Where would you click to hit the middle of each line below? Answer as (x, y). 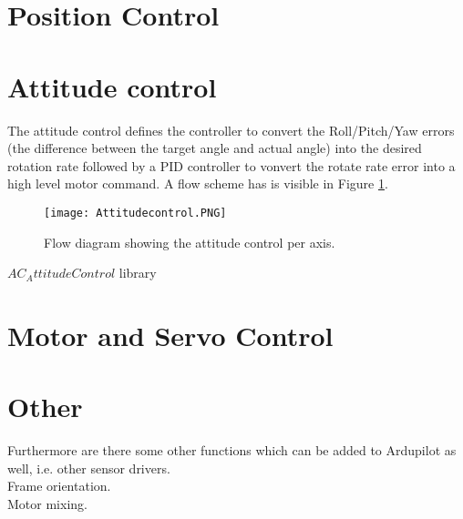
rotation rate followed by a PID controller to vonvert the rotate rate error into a (231, 165)
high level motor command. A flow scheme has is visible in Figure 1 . (198, 183)
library (138, 273)
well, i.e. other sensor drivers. (89, 468)
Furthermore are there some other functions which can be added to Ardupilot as (232, 450)
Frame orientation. (59, 486)
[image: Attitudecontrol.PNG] (135, 213)
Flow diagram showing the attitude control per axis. (190, 242)
